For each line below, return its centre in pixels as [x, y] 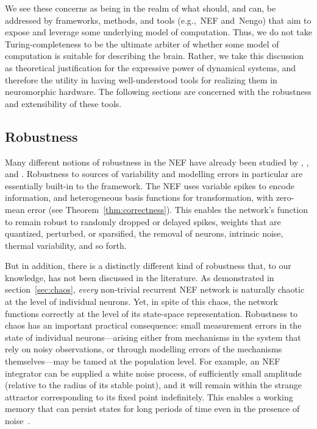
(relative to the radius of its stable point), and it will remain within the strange [153, 385]
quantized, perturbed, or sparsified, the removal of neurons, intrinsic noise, [144, 233]
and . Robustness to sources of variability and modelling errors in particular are [154, 174]
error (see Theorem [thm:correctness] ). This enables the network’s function [168, 209]
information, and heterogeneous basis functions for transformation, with [139, 197]
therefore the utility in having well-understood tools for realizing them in [141, 79]
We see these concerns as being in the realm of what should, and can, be [141, 8]
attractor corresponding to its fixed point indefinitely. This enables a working [149, 396]
